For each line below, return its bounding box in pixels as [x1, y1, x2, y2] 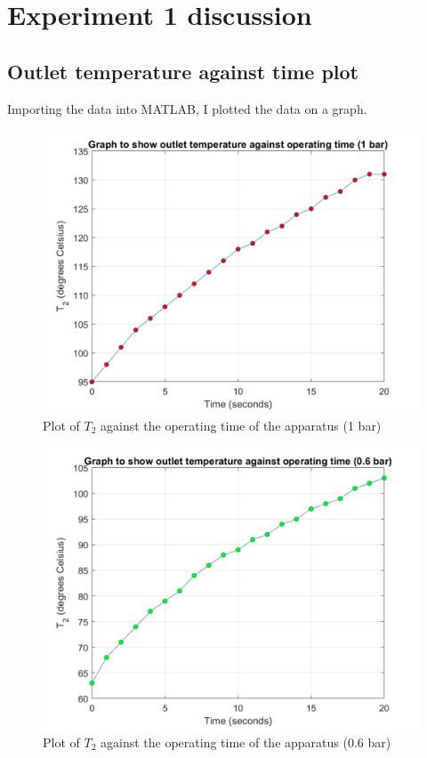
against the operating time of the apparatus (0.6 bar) [101, 732, 391, 751]
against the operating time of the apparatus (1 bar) [101, 415, 382, 434]
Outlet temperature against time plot [7, 57, 359, 85]
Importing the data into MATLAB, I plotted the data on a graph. [7, 99, 367, 117]
